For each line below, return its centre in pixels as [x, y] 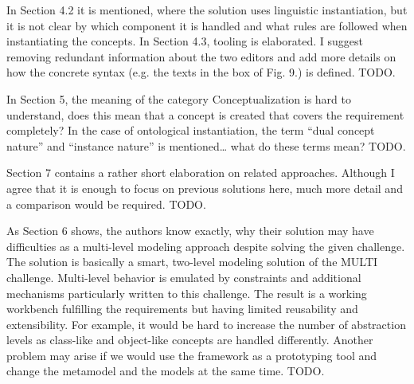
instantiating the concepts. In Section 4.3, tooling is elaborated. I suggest [185, 41]
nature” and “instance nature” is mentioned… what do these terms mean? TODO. [206, 145]
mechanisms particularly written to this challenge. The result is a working [187, 293]
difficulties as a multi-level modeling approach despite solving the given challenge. [206, 246]
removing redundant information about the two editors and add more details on [201, 56]
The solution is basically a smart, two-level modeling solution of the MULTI [192, 262]
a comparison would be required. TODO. [106, 204]
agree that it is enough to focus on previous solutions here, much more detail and [205, 188]
